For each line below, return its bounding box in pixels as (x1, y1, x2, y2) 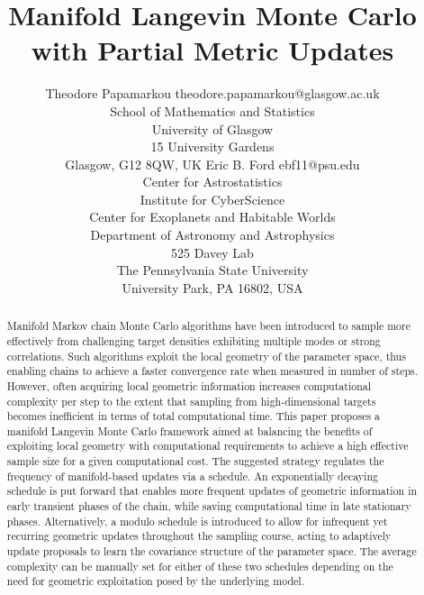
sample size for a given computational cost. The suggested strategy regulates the (6, 453, 384, 469)
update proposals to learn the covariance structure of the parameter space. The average (6, 544, 417, 559)
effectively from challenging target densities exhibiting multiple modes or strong (6, 333, 381, 348)
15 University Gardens (150, 137, 275, 156)
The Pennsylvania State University (116, 261, 309, 279)
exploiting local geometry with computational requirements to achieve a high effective (6, 438, 409, 453)
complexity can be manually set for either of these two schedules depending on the (6, 558, 393, 573)
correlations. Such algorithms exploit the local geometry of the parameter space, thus (6, 348, 406, 363)
